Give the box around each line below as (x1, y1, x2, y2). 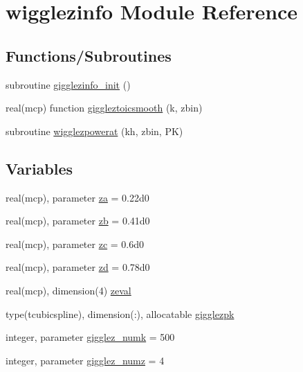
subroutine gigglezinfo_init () (6, 77, 131, 91)
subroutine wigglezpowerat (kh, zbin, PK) (6, 123, 183, 138)
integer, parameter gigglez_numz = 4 (6, 353, 165, 367)
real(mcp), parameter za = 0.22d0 (6, 190, 149, 204)
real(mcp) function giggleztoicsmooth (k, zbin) (6, 100, 203, 115)
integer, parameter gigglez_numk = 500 (6, 330, 175, 344)
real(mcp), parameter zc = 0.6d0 (6, 236, 145, 251)
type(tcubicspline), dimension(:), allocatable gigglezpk (6, 306, 235, 321)
